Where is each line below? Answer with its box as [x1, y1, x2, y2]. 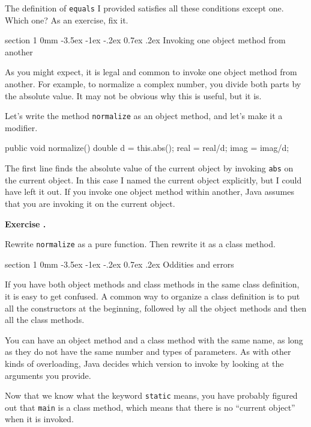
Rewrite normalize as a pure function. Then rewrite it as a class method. [5, 238, 276, 250]
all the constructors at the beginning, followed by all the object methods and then [5, 301, 307, 314]
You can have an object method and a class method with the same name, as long [5, 333, 303, 346]
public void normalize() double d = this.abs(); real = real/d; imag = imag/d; [5, 141, 289, 154]
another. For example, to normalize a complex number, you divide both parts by [5, 78, 301, 90]
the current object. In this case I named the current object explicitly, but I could [5, 173, 302, 186]
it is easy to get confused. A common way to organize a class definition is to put [5, 289, 300, 302]
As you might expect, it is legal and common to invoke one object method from [5, 66, 297, 78]
